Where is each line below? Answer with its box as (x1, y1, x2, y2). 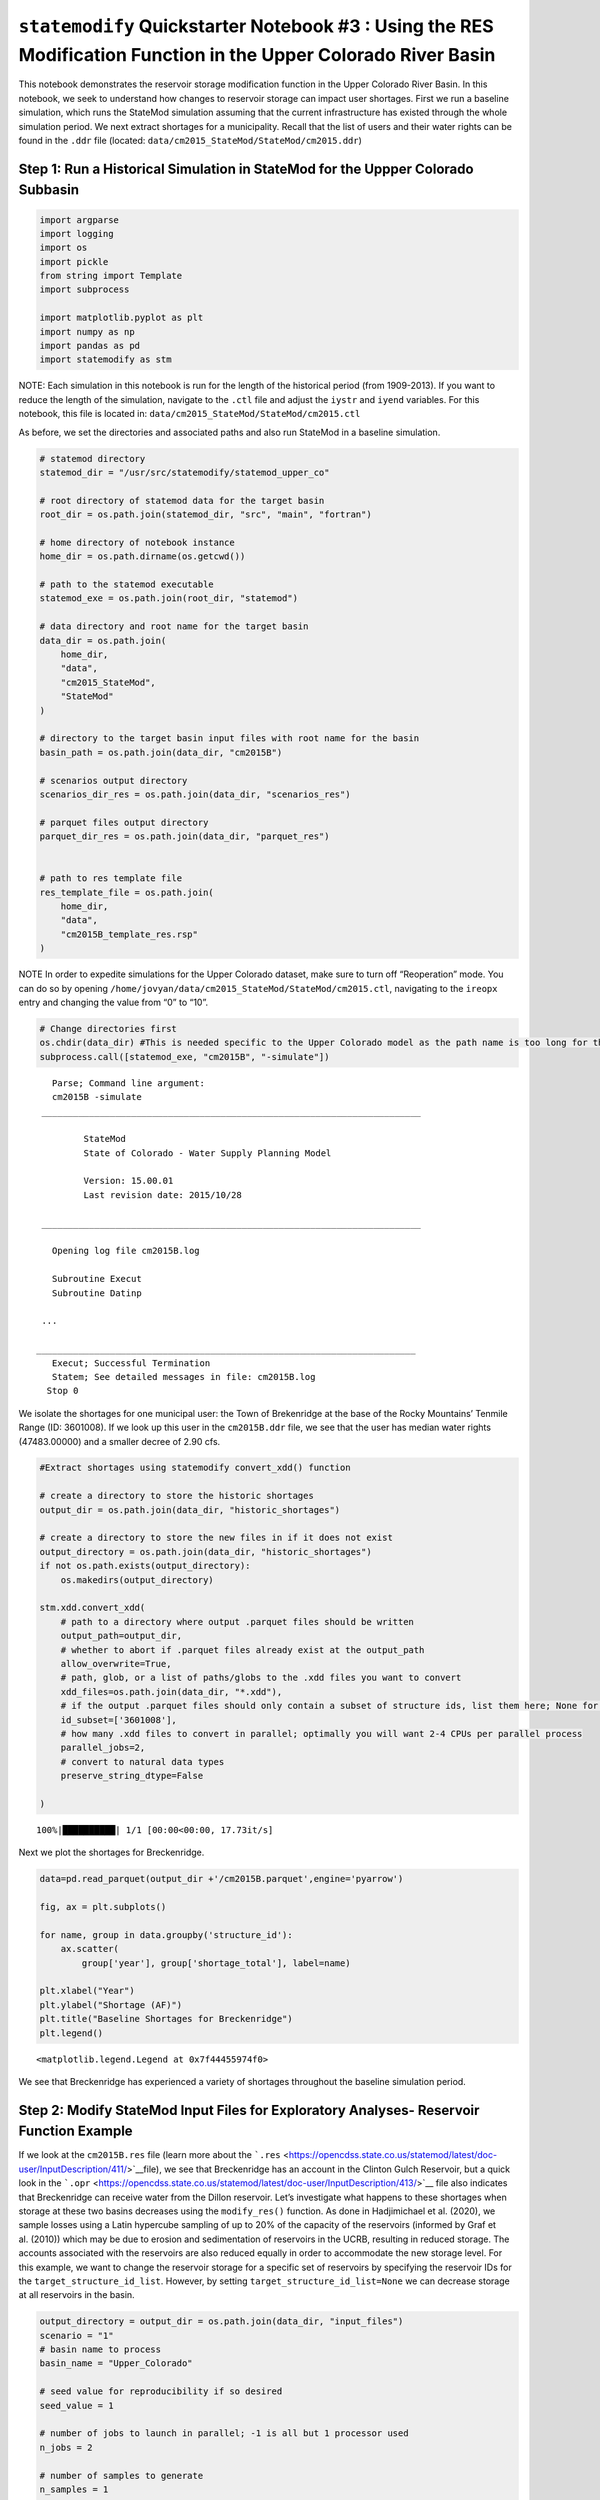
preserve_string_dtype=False (60, 1770, 204, 1782)
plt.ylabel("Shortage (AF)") (39, 1999, 183, 2010)
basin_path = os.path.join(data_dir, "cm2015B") (39, 746, 283, 758)
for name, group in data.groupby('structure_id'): (39, 1929, 294, 1940)
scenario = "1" (39, 2330, 114, 2341)
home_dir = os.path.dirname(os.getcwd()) (39, 551, 246, 562)
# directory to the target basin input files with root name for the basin (39, 733, 420, 744)
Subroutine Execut (51, 1273, 142, 1285)
